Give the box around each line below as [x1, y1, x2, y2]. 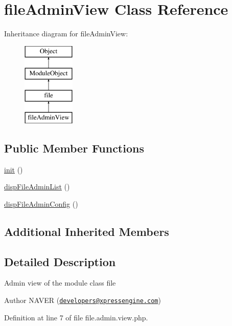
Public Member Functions [4, 140, 144, 156]
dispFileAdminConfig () [4, 198, 78, 209]
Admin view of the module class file [4, 277, 116, 288]
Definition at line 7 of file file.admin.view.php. [4, 312, 148, 322]
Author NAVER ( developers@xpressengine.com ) [4, 295, 161, 306]
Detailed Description [4, 253, 116, 269]
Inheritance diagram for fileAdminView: [4, 28, 128, 39]
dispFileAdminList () [4, 181, 70, 192]
